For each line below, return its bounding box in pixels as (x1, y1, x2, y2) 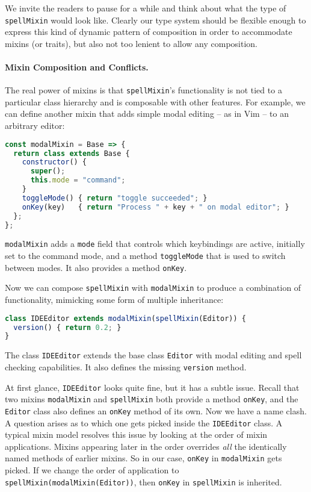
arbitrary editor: (5, 119, 65, 132)
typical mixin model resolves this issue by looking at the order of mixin (5, 428, 268, 441)
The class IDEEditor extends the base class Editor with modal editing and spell (5, 349, 302, 361)
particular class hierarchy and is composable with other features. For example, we (5, 95, 306, 108)
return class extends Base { (13, 149, 130, 158)
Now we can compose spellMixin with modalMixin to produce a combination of (5, 281, 301, 294)
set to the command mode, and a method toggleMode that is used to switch (5, 249, 286, 262)
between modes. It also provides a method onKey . (5, 261, 187, 273)
